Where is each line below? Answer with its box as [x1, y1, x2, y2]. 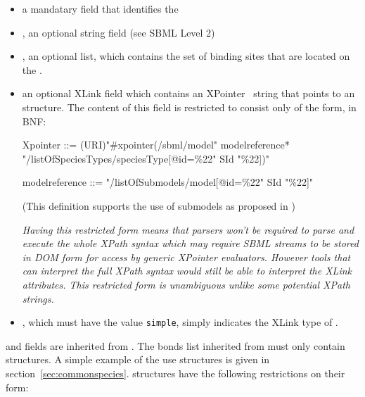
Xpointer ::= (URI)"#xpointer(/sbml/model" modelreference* [22, 137, 290, 152]
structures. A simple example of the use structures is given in [6, 352, 270, 367]
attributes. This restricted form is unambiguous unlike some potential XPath [22, 277, 350, 291]
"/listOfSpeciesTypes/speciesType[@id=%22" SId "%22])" [22, 151, 269, 165]
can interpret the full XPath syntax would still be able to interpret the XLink [22, 263, 352, 278]
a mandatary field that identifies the [22, 1, 179, 15]
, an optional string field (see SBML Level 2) [22, 25, 215, 39]
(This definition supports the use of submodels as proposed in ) [22, 198, 295, 213]
